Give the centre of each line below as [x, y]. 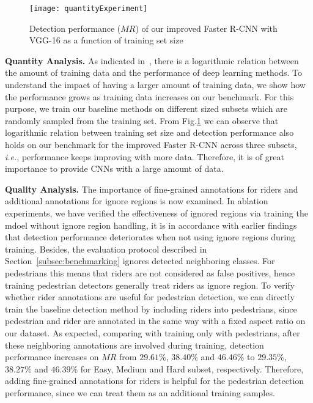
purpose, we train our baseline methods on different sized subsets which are [146, 109]
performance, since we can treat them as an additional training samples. [140, 392]
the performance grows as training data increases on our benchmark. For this [149, 96]
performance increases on [52, 357]
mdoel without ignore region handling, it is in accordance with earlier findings [151, 225]
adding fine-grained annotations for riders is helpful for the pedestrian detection [155, 381]
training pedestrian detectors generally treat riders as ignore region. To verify [150, 285]
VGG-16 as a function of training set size [106, 40]
